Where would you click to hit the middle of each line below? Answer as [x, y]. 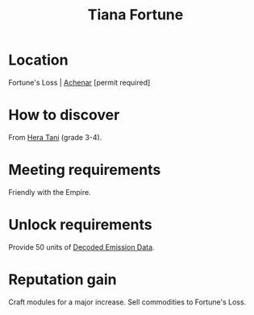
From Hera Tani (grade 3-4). [55, 137]
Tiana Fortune [135, 15]
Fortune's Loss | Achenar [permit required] [79, 82]
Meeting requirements [85, 170]
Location [38, 60]
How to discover [64, 115]
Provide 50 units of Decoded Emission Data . [81, 247]
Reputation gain [62, 279]
